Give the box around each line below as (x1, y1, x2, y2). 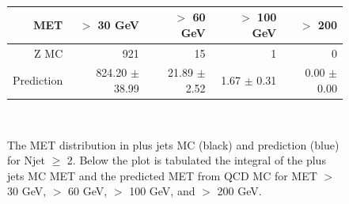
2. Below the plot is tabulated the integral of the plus (66, 152, 326, 168)
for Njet (7, 152, 45, 168)
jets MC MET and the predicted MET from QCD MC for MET (7, 167, 317, 183)
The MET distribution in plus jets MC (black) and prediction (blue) (7, 136, 340, 153)
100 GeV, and (129, 183, 195, 199)
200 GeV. (217, 183, 262, 199)
